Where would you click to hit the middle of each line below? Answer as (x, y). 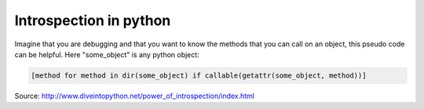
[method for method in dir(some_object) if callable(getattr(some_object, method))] (199, 75)
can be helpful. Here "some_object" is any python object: (107, 54)
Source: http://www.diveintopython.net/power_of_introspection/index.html (135, 96)
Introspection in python (93, 20)
